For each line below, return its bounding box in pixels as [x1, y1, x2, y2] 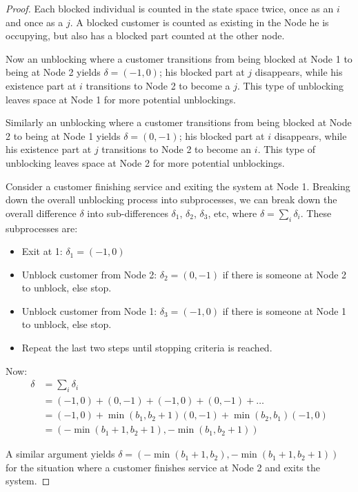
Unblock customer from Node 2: [21, 267, 157, 281]
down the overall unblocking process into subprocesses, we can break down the [6, 192, 337, 207]
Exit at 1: [21, 244, 63, 258]
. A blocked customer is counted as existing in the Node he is [70, 14, 329, 29]
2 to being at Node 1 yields [6, 128, 121, 143]
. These [300, 205, 332, 220]
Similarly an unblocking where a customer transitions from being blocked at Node [6, 115, 352, 130]
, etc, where [208, 205, 257, 220]
